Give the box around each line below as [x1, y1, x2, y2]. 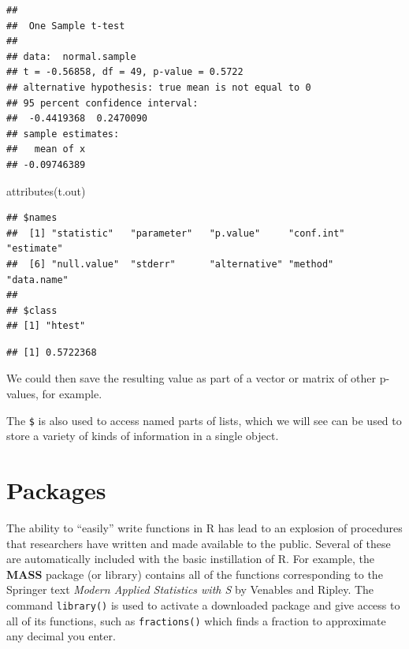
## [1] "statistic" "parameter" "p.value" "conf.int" [6, 227, 345, 239]
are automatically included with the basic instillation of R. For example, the [6, 550, 374, 567]
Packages [6, 474, 106, 506]
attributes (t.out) [6, 182, 86, 199]
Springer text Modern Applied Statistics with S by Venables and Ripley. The [6, 581, 374, 598]
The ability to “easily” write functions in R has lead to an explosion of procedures [6, 520, 403, 536]
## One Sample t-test [6, 20, 125, 32]
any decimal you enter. [6, 628, 116, 644]
